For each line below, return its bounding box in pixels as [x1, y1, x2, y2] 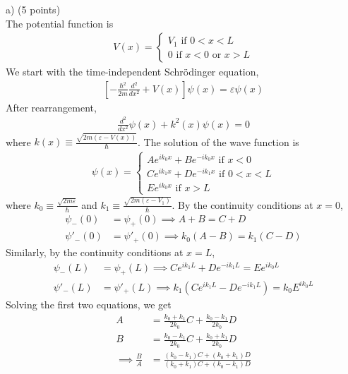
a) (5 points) [6, 2, 61, 16]
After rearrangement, [6, 99, 97, 114]
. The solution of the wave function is [138, 134, 299, 149]
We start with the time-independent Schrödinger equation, [6, 64, 259, 79]
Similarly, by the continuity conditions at [6, 244, 184, 259]
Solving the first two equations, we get [6, 296, 172, 311]
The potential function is [6, 16, 114, 30]
